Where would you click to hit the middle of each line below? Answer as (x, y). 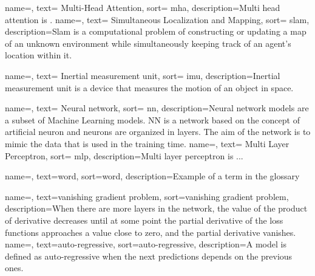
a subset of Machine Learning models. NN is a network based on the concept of (152, 119)
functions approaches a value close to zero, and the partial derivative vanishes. (151, 232)
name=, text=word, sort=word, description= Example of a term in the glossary (152, 176)
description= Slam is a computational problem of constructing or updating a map (156, 31)
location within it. (39, 55)
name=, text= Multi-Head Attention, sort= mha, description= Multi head (143, 7)
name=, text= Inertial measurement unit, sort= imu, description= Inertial (143, 75)
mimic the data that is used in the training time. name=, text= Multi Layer (147, 143)
